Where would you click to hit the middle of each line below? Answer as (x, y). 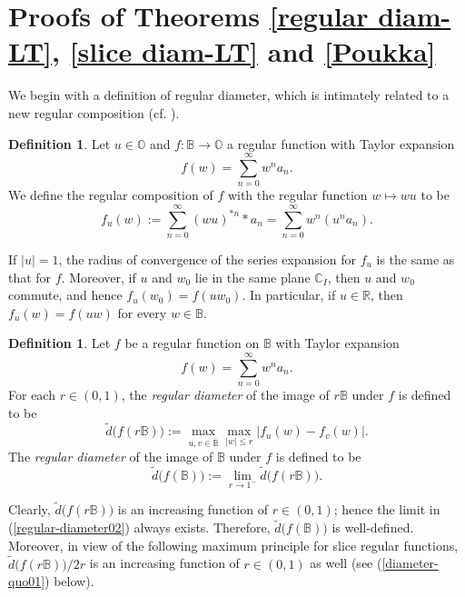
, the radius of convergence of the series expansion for (207, 259)
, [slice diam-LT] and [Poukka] (244, 51)
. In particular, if (289, 295)
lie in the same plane (252, 277)
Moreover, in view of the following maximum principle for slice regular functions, (233, 545)
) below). (69, 581)
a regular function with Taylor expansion (341, 143)
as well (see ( (346, 563)
